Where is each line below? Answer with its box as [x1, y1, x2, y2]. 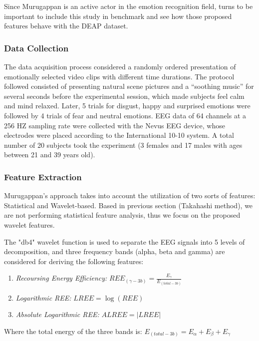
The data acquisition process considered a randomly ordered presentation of [4, 61, 236, 71]
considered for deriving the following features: [4, 256, 144, 266]
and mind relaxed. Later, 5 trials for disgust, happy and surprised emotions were [4, 100, 251, 111]
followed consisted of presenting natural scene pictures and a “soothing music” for [4, 81, 254, 91]
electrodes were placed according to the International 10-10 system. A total [4, 130, 234, 140]
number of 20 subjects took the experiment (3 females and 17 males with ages [4, 139, 243, 150]
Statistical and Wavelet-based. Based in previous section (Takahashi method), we [4, 200, 253, 210]
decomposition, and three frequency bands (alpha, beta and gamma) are [4, 246, 225, 257]
